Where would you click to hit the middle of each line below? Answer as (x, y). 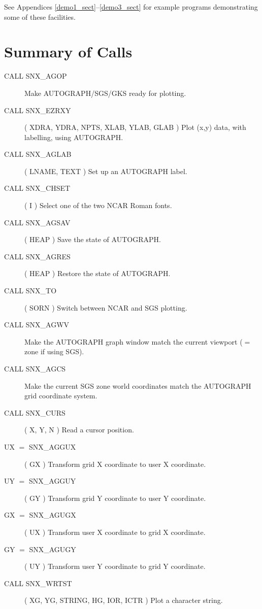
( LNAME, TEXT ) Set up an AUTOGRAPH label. (106, 171)
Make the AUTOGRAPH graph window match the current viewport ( (134, 341)
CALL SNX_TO (30, 291)
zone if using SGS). (54, 351)
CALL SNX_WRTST (38, 583)
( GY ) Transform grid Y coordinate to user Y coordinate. (115, 498)
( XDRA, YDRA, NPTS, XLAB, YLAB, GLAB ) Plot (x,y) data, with (135, 127)
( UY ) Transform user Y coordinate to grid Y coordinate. (115, 566)
